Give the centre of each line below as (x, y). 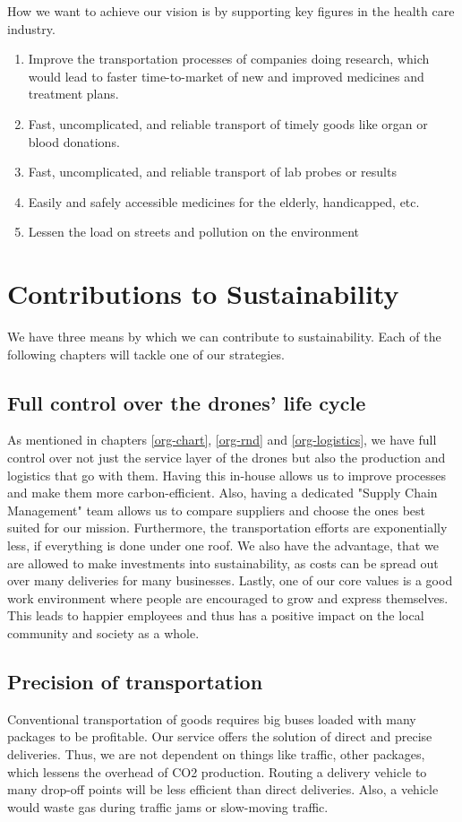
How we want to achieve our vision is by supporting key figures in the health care (231, 11)
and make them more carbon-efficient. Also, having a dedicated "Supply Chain (222, 493)
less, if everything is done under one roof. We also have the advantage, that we (223, 545)
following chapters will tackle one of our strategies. (146, 354)
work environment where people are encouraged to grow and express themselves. (228, 597)
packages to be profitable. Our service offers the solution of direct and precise (220, 736)
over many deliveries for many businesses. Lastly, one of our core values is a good (230, 580)
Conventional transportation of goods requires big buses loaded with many (212, 718)
